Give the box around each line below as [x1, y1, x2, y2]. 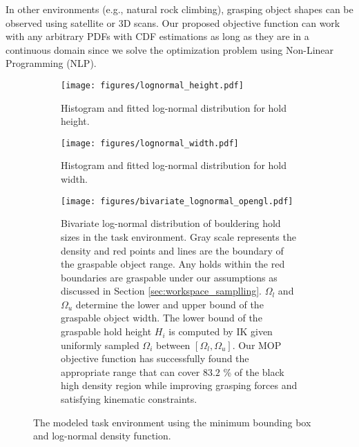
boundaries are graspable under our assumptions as [61, 270, 278, 284]
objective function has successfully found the [61, 351, 249, 366]
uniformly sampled [61, 337, 139, 352]
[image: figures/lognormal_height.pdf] [61, 80, 244, 90]
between [156, 337, 191, 352]
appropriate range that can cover [61, 364, 200, 379]
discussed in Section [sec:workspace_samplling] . [61, 284, 262, 298]
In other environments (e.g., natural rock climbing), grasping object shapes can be [6, 2, 353, 16]
